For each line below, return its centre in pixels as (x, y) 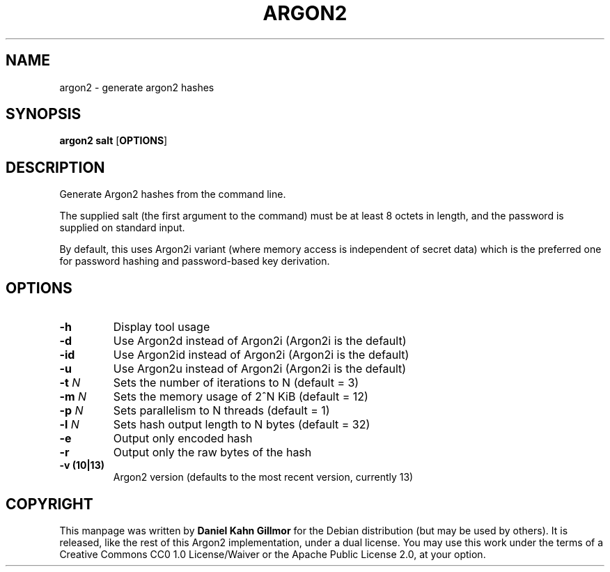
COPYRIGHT (49, 504)
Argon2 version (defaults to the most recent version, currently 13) (263, 477)
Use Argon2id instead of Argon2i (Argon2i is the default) (261, 355)
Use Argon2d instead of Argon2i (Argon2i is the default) (260, 341)
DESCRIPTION (55, 167)
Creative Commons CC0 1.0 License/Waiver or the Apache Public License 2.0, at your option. (273, 554)
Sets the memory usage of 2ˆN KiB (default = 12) (241, 397)
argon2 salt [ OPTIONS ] (114, 141)
